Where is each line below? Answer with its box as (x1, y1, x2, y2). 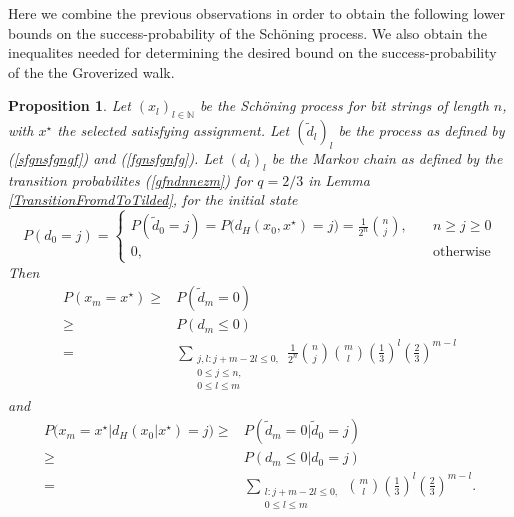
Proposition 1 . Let (8, 95, 131, 116)
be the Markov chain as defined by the (271, 147, 503, 168)
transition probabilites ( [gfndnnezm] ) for (8, 169, 253, 190)
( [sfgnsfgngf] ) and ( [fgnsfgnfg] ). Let (8, 147, 223, 168)
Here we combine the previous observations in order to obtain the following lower (8, 3, 506, 23)
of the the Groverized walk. (8, 61, 175, 82)
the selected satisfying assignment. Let (57, 120, 290, 141)
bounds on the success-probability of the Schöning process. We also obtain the (8, 22, 487, 43)
